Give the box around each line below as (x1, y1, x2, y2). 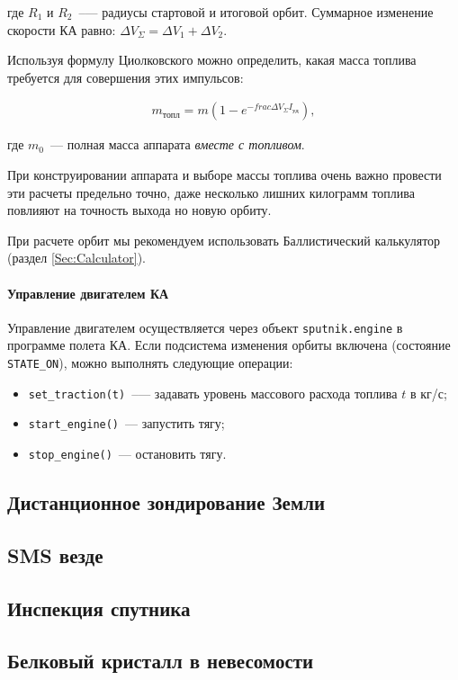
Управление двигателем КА (7, 283, 169, 302)
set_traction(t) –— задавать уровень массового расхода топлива (28, 383, 398, 402)
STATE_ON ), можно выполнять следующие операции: (7, 353, 293, 372)
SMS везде (7, 541, 103, 568)
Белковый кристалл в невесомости (7, 647, 314, 675)
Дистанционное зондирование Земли (7, 488, 326, 516)
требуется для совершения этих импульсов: (7, 67, 244, 86)
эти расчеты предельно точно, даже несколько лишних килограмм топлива (7, 183, 415, 201)
